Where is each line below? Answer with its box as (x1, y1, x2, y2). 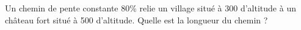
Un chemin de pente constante (5, 2, 118, 14)
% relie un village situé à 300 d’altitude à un (129, 2, 296, 14)
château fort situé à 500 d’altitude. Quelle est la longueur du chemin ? (5, 13, 268, 26)
